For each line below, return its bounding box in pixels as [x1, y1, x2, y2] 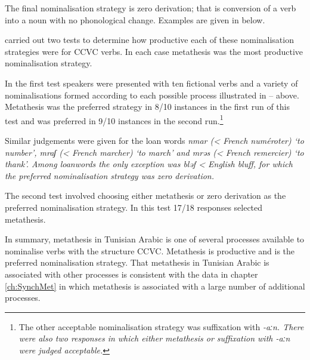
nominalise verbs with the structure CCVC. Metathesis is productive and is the [5, 244, 295, 257]
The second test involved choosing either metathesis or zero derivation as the [5, 189, 286, 202]
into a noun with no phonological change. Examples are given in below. [5, 13, 265, 26]
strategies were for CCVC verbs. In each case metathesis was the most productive [5, 45, 303, 57]
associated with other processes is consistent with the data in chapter [5, 267, 258, 280]
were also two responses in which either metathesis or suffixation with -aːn [18, 332, 290, 344]
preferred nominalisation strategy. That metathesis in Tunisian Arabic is [5, 256, 269, 269]
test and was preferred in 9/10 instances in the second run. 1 [5, 112, 224, 127]
